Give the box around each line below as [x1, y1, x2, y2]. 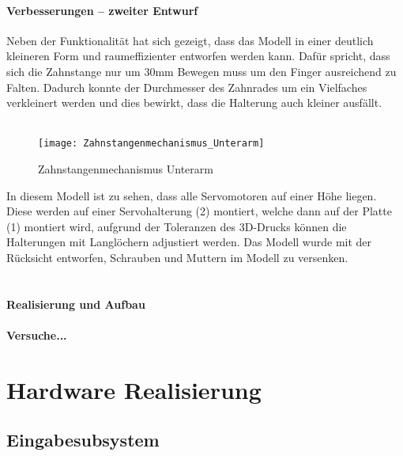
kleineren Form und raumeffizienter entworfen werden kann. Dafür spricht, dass [6, 47, 390, 64]
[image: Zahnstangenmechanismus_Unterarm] [38, 138, 265, 150]
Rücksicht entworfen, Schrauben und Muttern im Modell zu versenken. [6, 249, 348, 265]
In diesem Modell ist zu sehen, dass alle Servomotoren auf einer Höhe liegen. [6, 187, 377, 203]
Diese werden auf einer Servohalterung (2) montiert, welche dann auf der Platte [6, 203, 392, 219]
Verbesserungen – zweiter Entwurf [6, 2, 198, 18]
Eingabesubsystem [6, 427, 160, 452]
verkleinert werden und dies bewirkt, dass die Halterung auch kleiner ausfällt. [6, 94, 382, 111]
